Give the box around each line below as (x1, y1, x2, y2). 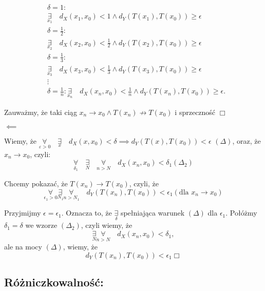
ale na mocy (4, 241, 42, 252)
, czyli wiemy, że (81, 220, 132, 230)
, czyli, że (129, 178, 159, 189)
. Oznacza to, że (61, 207, 112, 218)
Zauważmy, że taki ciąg (4, 106, 77, 117)
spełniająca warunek (120, 207, 185, 218)
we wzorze (25, 220, 58, 230)
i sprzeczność (175, 106, 216, 117)
